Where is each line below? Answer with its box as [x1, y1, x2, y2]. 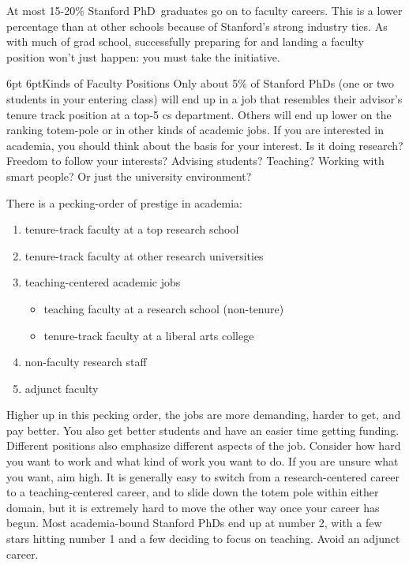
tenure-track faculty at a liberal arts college [43, 327, 254, 343]
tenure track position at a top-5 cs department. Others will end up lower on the [6, 106, 392, 122]
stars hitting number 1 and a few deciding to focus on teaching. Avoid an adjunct [6, 530, 400, 547]
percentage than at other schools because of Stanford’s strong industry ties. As [6, 17, 388, 34]
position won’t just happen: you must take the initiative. [6, 48, 280, 65]
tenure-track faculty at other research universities [24, 247, 264, 264]
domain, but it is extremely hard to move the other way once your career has [6, 499, 380, 515]
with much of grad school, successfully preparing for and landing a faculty [6, 33, 364, 50]
